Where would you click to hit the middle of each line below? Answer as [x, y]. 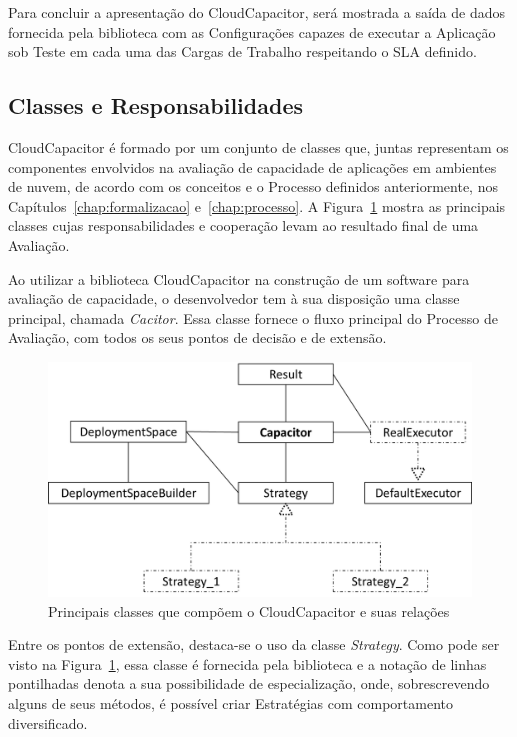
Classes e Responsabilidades [155, 105]
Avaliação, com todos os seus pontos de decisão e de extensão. [197, 337]
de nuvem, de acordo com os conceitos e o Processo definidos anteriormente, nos [253, 186]
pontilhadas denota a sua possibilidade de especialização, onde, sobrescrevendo [249, 683]
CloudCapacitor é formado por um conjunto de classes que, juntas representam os [258, 146]
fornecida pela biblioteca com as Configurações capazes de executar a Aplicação [252, 31]
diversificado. [48, 722]
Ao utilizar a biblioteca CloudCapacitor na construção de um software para [239, 278]
